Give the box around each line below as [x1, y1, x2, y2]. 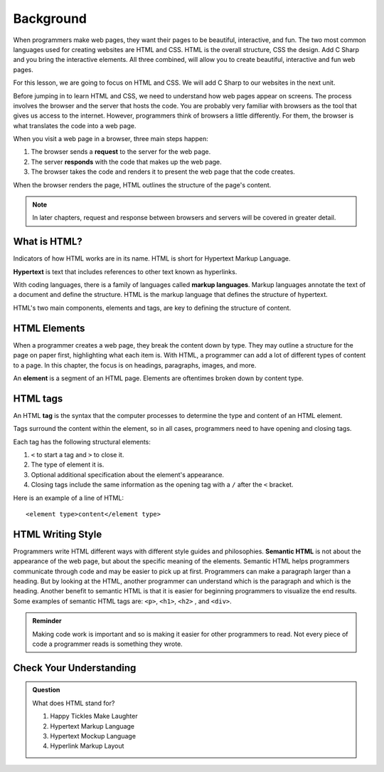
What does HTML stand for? [32, 699, 115, 707]
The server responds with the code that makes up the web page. [31, 157, 222, 166]
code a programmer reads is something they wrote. [32, 640, 183, 648]
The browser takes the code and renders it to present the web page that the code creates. [31, 167, 295, 176]
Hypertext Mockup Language [50, 731, 137, 740]
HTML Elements [13, 322, 85, 334]
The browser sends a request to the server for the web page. [31, 147, 211, 156]
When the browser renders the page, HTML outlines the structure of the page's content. [13, 180, 272, 189]
